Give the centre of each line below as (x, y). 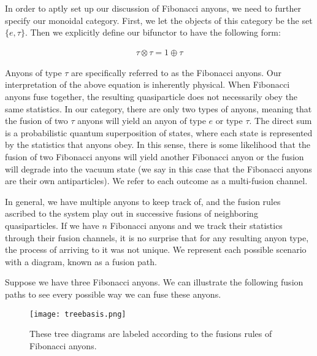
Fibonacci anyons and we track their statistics (196, 225)
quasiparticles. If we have (52, 225)
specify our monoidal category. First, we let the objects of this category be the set (159, 20)
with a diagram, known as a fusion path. (81, 261)
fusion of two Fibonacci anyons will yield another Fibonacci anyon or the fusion (155, 156)
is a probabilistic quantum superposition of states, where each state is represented (159, 132)
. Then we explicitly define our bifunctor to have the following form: (153, 32)
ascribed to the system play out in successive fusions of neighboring (132, 213)
